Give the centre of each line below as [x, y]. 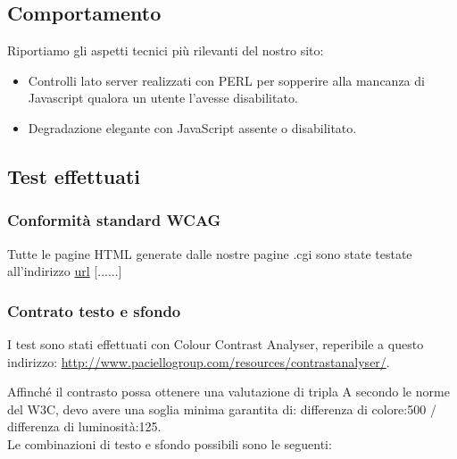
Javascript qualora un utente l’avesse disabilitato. [163, 98]
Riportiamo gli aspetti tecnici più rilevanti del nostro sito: [166, 50]
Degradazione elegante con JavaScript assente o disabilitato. [192, 127]
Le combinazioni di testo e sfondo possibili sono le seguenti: [170, 443]
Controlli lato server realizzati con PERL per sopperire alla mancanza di [226, 80]
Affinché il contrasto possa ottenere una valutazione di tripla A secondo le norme [228, 392]
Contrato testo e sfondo [94, 310]
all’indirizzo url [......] [65, 271]
